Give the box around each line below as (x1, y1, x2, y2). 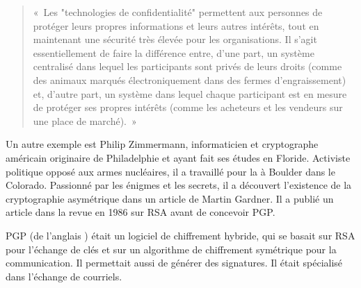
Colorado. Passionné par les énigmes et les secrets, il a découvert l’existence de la (6, 178, 352, 192)
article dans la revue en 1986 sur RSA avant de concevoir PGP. (6, 205, 275, 219)
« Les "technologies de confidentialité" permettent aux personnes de (33, 5, 323, 19)
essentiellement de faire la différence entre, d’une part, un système (33, 45, 314, 60)
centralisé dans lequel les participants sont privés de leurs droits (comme (33, 59, 342, 74)
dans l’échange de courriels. (6, 269, 122, 283)
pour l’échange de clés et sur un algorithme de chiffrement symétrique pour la (6, 242, 337, 256)
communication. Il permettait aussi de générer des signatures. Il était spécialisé (6, 255, 343, 270)
